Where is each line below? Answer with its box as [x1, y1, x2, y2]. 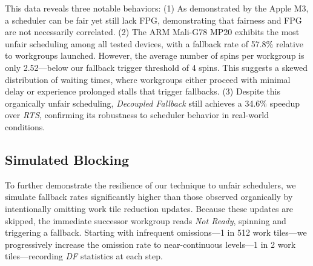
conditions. [5, 120, 45, 133]
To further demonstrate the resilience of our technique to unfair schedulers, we [5, 178, 296, 191]
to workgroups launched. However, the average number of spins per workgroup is [5, 49, 305, 62]
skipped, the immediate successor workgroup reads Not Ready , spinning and [5, 214, 286, 227]
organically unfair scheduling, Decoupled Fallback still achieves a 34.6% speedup [5, 96, 300, 109]
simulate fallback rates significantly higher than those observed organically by [5, 190, 293, 203]
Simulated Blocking [5, 150, 129, 168]
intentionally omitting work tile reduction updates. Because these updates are [5, 202, 293, 214]
